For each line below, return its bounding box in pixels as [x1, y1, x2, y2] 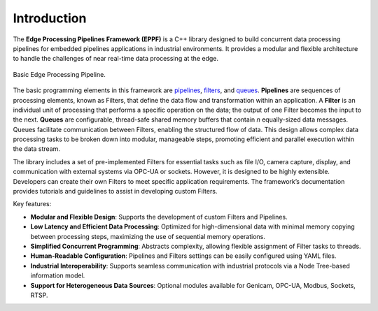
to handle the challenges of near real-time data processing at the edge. [13, 55, 219, 63]
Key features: [13, 200, 52, 208]
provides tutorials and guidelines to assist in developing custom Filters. [13, 187, 218, 196]
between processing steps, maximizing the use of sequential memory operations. [30, 232, 265, 240]
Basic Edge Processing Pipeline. [13, 70, 106, 78]
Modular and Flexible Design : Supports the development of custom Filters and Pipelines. [30, 212, 288, 221]
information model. [30, 271, 85, 280]
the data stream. [13, 145, 61, 153]
